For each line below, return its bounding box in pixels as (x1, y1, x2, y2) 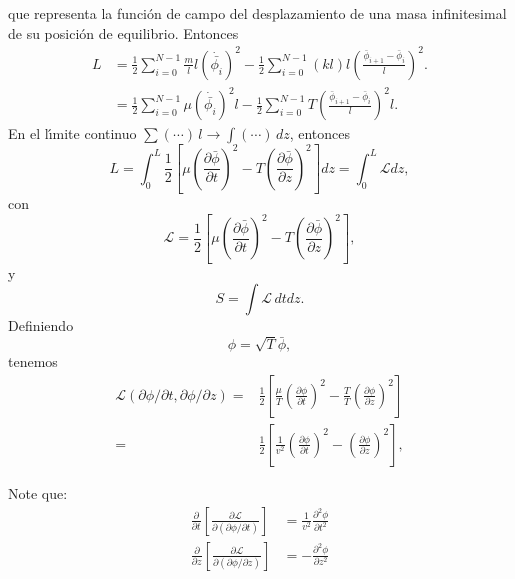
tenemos (8, 351, 58, 372)
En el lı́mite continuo (8, 123, 137, 144)
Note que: (8, 482, 68, 503)
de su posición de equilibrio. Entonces (8, 22, 239, 43)
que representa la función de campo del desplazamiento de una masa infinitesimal (8, 3, 507, 23)
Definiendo (8, 315, 74, 336)
